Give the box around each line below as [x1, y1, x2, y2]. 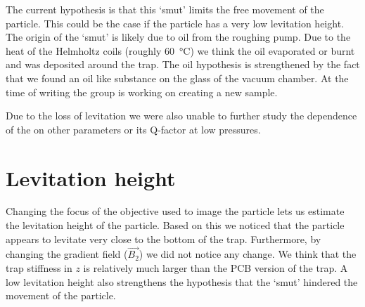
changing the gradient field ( [6, 247, 128, 261]
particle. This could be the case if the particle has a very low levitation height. [6, 15, 344, 30]
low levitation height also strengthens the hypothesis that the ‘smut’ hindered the [6, 274, 358, 289]
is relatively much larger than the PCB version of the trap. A [83, 261, 348, 275]
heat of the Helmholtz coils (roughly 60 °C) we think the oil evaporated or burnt [6, 43, 355, 58]
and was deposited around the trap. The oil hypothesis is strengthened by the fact [6, 57, 360, 72]
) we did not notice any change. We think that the [139, 247, 357, 261]
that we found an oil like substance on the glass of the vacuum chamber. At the [6, 70, 349, 85]
